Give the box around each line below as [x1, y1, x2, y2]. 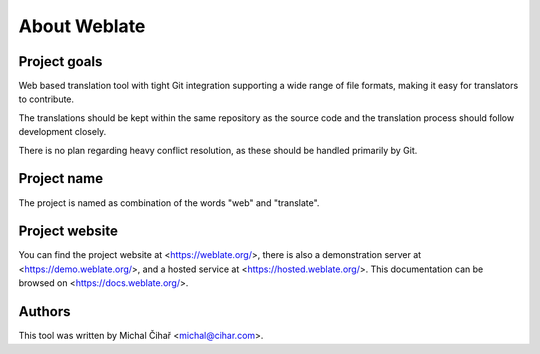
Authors [18, 303, 71, 320]
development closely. [18, 126, 107, 138]
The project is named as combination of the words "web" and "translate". [18, 196, 320, 209]
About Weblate [18, 15, 146, 37]
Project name [18, 170, 104, 187]
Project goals [18, 53, 103, 70]
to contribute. [18, 93, 75, 105]
